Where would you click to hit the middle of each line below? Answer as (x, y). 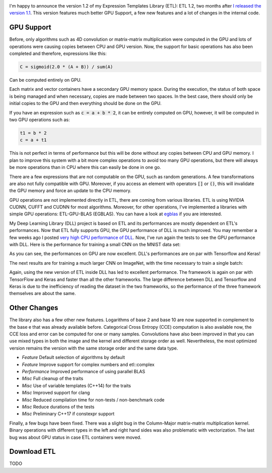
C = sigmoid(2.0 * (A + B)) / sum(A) (66, 67)
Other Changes (34, 308)
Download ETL (32, 452)
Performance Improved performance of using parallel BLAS (84, 372)
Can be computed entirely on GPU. (45, 80)
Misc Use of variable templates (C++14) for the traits (76, 385)
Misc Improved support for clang (56, 393)
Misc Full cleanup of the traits (53, 379)
